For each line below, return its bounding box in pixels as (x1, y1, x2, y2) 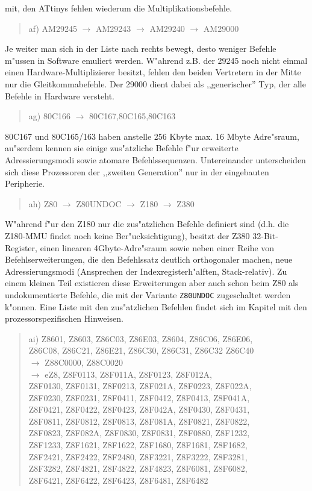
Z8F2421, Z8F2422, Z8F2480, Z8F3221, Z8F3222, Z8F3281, (28, 450, 248, 463)
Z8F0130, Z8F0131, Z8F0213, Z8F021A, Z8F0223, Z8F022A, (28, 380, 252, 392)
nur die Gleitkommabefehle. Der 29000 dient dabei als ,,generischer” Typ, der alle (5, 77, 306, 90)
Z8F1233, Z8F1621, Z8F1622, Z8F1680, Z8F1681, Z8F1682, (28, 439, 248, 451)
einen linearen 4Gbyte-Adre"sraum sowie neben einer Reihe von (40, 241, 275, 254)
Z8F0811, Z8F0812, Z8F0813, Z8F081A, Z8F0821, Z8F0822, (28, 414, 250, 427)
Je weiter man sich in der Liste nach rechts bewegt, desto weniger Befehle (5, 42, 276, 55)
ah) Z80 (28, 197, 58, 210)
